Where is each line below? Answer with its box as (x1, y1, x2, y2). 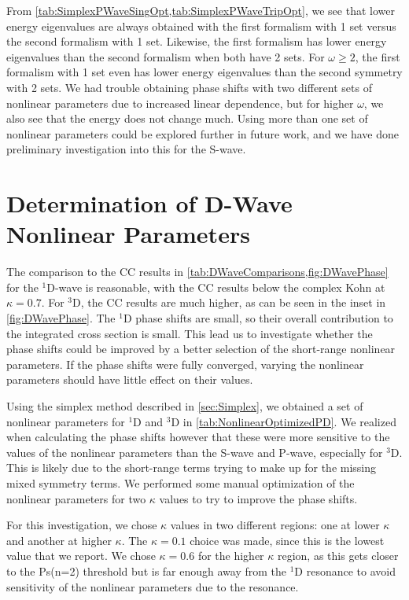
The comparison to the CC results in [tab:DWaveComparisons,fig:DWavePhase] (6, 263, 389, 280)
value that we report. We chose (6, 547, 156, 564)
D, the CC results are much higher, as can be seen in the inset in (72, 294, 386, 311)
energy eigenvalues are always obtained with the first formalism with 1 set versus (6, 17, 396, 34)
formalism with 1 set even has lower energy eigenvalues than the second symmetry (6, 64, 403, 80)
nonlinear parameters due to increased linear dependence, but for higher (6, 94, 354, 111)
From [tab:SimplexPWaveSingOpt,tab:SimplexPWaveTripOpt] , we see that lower (6, 2, 395, 18)
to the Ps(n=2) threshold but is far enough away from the (6, 562, 287, 579)
